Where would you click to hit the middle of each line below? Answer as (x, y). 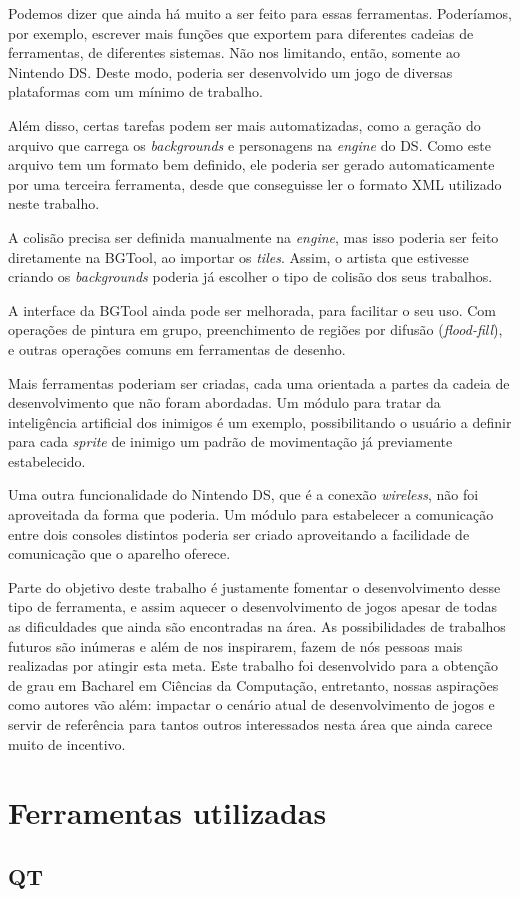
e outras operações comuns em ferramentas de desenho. (177, 348)
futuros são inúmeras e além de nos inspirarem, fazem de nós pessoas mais (235, 645)
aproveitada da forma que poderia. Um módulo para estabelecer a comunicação (251, 514)
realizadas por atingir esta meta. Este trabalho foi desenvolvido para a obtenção (253, 665)
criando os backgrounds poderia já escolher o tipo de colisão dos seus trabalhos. (250, 276)
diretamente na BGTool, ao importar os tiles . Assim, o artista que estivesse (238, 256)
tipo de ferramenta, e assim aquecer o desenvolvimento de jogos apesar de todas (253, 606)
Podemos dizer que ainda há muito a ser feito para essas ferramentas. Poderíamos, (260, 13)
